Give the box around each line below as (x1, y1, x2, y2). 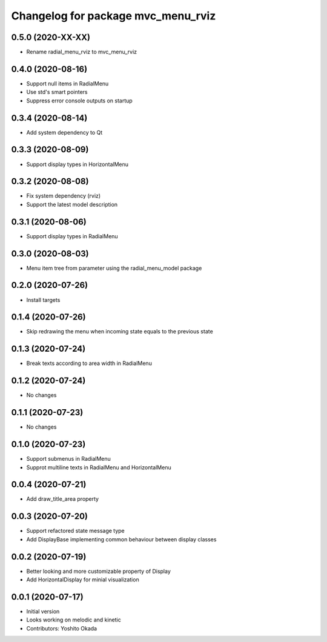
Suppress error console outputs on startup (26, 97, 133, 104)
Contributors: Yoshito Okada (26, 624, 97, 632)
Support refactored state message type (26, 527, 125, 535)
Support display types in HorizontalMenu (26, 161, 129, 168)
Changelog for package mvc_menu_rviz (11, 9, 216, 22)
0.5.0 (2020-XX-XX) (11, 32, 91, 42)
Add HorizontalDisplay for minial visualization (26, 576, 139, 583)
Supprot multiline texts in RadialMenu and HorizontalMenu (26, 464, 172, 471)
